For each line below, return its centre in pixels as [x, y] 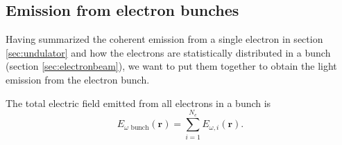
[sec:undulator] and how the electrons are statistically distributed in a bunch [168, 52]
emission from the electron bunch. [78, 79]
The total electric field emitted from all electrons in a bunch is [138, 103]
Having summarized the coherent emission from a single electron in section [164, 39]
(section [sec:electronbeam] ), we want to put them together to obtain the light [171, 66]
